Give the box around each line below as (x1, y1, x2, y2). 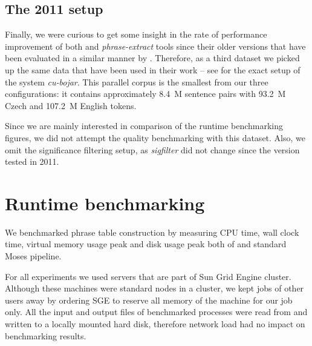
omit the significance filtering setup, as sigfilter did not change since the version (5, 143, 300, 156)
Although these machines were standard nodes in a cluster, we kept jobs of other (5, 282, 304, 294)
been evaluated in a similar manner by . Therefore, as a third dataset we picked (5, 52, 300, 64)
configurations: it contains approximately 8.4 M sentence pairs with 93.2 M (5, 87, 286, 100)
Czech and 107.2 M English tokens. (5, 99, 137, 111)
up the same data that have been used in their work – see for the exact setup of (5, 63, 301, 76)
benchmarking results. (5, 329, 86, 342)
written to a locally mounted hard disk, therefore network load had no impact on (5, 318, 305, 330)
